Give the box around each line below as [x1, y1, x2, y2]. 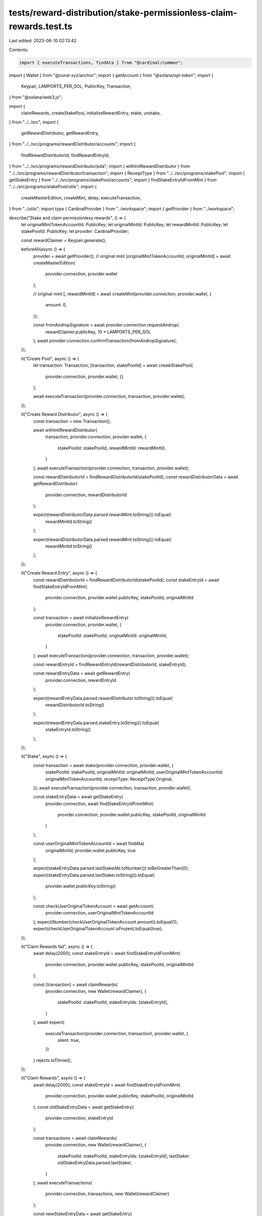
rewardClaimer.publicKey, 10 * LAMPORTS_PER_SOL [45, 329, 151, 335]
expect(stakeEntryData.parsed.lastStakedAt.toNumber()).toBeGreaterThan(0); [33, 865, 189, 871]
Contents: [9, 47, 29, 53]
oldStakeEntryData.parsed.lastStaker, [57, 1160, 132, 1165]
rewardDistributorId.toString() [45, 702, 104, 708]
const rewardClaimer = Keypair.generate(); [21, 237, 107, 243]
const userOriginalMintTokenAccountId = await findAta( [33, 840, 145, 846]
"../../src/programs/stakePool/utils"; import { [9, 184, 97, 190]
